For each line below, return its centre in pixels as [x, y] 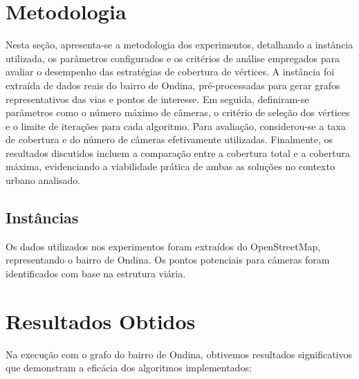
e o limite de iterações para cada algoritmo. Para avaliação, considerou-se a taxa [176, 126]
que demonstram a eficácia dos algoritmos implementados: [129, 368]
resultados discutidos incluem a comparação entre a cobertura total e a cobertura [178, 152]
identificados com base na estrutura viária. [96, 274]
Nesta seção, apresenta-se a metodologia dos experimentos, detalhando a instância [179, 45]
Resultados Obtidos [101, 321]
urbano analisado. [43, 180]
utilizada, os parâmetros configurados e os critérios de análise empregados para [173, 58]
